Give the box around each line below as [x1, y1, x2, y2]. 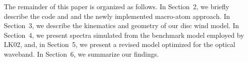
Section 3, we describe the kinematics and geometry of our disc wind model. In [4, 20, 239, 31]
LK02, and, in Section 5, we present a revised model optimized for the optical [4, 39, 235, 49]
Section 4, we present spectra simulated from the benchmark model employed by [4, 30, 244, 40]
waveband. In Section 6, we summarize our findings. [4, 48, 159, 59]
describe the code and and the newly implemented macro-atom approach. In [4, 11, 230, 21]
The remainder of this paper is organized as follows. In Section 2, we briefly [4, 1, 230, 11]
